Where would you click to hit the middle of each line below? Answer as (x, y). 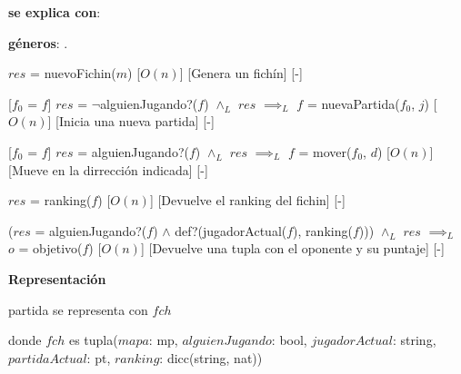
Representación (57, 278)
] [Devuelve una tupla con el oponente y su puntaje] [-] (292, 248)
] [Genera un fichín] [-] (241, 73)
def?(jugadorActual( (231, 230)
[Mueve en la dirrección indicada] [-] (108, 169)
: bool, (289, 340)
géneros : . (38, 42)
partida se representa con (78, 309)
